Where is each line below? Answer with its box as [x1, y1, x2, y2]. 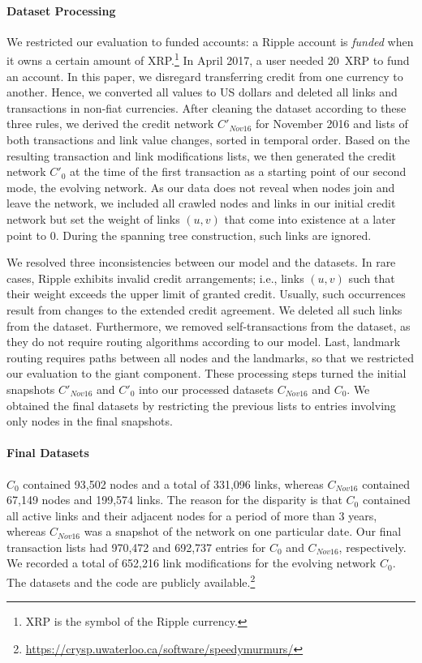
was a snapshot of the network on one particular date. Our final [84, 523, 402, 540]
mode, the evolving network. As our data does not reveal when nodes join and [6, 178, 395, 195]
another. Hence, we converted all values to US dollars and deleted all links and [6, 83, 398, 101]
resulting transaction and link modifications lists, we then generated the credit [6, 147, 397, 164]
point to [6, 226, 47, 243]
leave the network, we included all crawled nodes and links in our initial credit [6, 195, 396, 212]
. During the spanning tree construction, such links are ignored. [55, 226, 372, 243]
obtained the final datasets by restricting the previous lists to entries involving [6, 396, 396, 413]
